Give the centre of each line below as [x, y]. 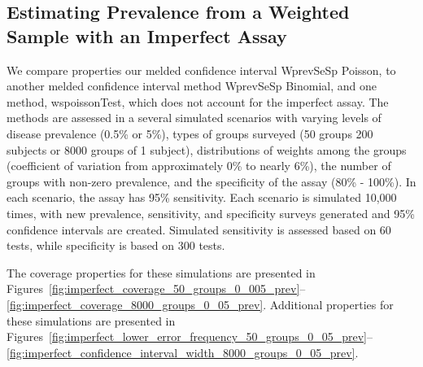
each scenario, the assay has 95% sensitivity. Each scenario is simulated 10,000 [202, 197]
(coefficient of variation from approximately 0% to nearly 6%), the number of [199, 166]
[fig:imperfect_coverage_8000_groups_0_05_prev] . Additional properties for [200, 304]
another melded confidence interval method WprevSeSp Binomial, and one [192, 86]
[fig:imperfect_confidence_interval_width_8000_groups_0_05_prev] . [183, 352]
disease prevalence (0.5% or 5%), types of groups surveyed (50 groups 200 [190, 133]
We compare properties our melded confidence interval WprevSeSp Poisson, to [201, 70]
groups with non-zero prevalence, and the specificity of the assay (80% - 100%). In [211, 181]
